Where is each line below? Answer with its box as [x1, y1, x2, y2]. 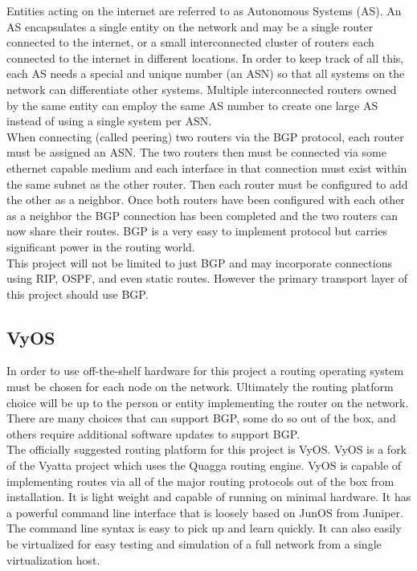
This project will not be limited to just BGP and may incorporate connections [6, 254, 392, 271]
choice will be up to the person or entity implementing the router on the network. [6, 394, 409, 410]
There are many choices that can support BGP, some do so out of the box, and [6, 410, 396, 426]
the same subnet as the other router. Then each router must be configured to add [6, 175, 408, 192]
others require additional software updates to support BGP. [6, 425, 300, 442]
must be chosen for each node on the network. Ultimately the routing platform [6, 378, 394, 395]
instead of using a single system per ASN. [6, 112, 212, 129]
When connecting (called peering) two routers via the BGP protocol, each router [6, 128, 404, 145]
